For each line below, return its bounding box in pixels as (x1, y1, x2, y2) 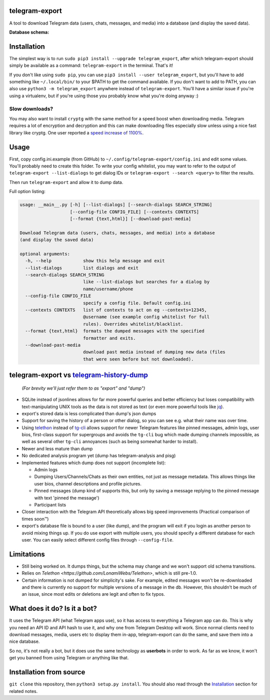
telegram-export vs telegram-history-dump (9, 371, 148, 380)
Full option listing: (9, 189, 46, 195)
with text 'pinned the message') (34, 494, 99, 501)
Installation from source (9, 668, 85, 676)
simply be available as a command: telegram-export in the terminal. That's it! (9, 63, 173, 69)
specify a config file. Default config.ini (82, 300, 191, 306)
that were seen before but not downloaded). (82, 356, 194, 362)
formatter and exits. (82, 335, 136, 341)
